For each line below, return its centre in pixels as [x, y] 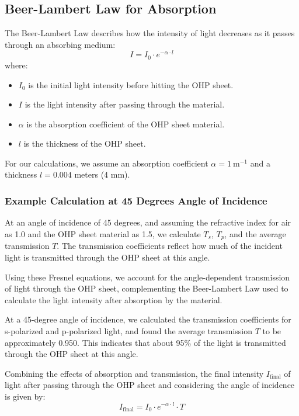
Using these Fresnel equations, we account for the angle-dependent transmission [147, 277]
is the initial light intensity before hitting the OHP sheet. [131, 84]
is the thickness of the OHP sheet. [85, 143]
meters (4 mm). [102, 174]
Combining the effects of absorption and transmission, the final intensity [134, 373]
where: [16, 65]
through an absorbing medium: [60, 44]
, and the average [255, 233]
